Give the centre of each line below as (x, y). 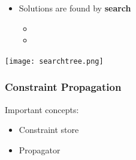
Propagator (40, 149)
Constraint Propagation (63, 87)
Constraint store (49, 130)
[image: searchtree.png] (54, 61)
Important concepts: (42, 109)
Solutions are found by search (75, 8)
